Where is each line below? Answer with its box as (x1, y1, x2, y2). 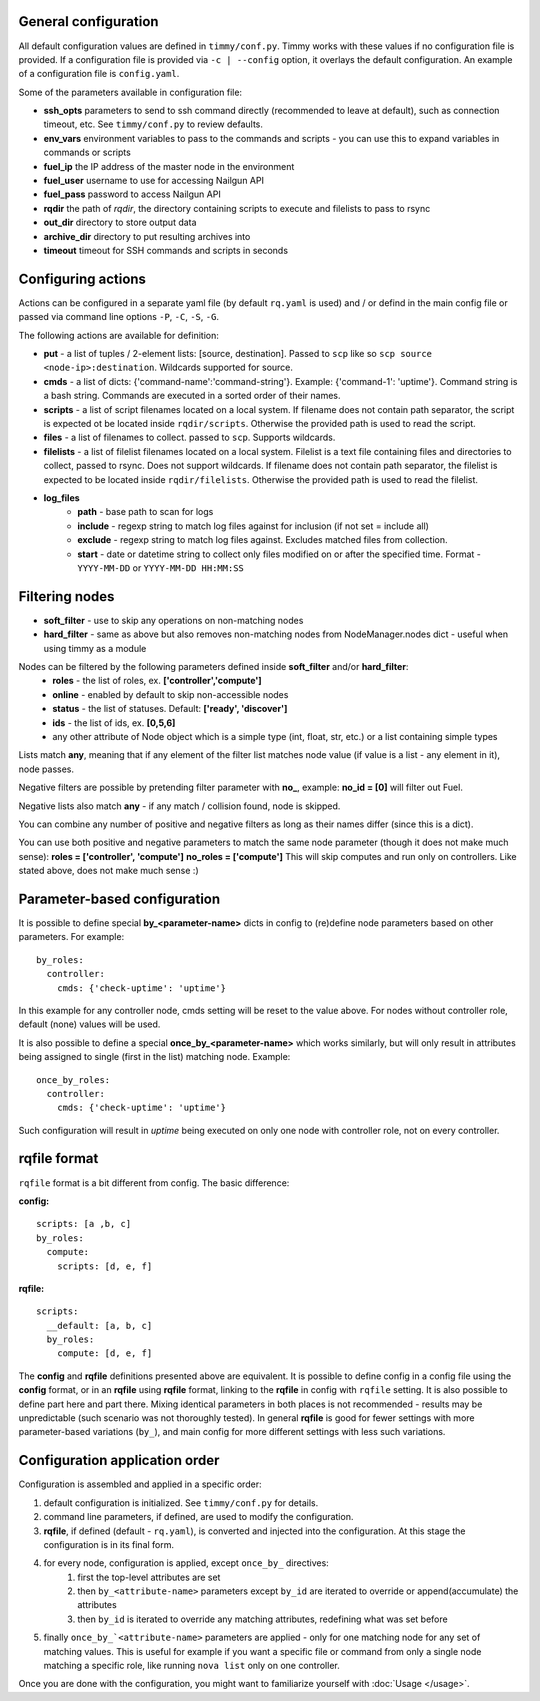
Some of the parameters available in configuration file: (18, 86, 243, 98)
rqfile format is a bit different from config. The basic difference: (18, 1176, 290, 1189)
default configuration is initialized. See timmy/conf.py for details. (43, 1496, 319, 1509)
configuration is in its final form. (43, 1538, 175, 1550)
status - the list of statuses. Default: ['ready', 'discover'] (52, 703, 288, 715)
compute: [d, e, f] (56, 1348, 153, 1359)
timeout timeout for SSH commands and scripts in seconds (43, 244, 289, 256)
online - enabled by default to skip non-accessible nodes (52, 688, 289, 700)
